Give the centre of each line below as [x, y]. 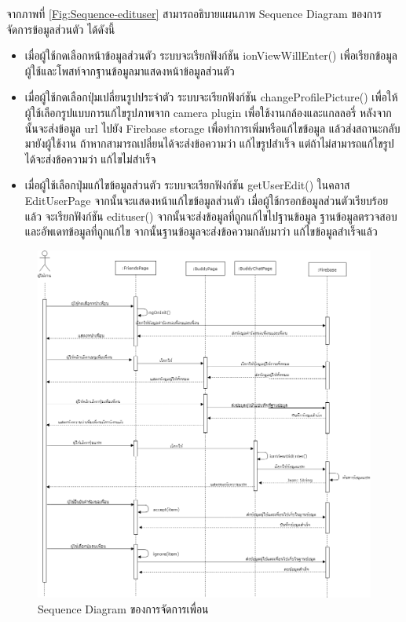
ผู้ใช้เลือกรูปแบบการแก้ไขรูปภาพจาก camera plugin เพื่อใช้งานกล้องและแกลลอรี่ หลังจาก [208, 112]
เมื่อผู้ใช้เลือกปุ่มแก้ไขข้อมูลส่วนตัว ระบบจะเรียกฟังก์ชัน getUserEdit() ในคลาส [187, 185]
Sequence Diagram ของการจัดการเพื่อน [123, 609]
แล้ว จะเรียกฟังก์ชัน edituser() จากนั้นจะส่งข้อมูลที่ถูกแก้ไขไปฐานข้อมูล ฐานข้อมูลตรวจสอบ [211, 216]
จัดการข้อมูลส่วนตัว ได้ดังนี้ [61, 29]
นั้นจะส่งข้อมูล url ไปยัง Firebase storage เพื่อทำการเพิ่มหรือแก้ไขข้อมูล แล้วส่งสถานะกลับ [212, 128]
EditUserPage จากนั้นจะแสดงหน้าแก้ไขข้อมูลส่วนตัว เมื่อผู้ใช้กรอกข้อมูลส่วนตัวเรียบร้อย [207, 200]
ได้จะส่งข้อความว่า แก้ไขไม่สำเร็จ [90, 158]
